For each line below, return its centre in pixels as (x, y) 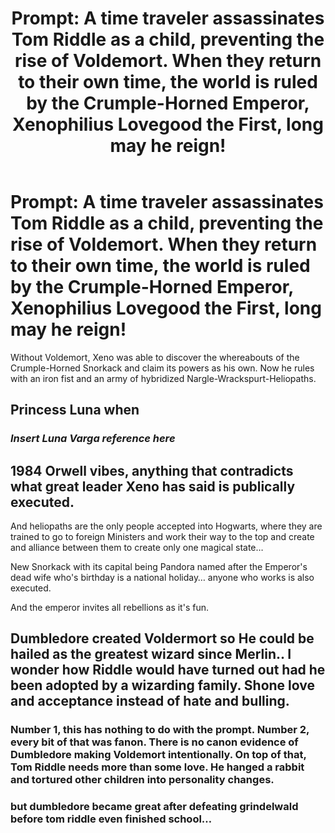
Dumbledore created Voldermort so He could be (162, 638)
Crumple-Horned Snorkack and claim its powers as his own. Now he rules (162, 368)
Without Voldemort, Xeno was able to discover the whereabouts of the (155, 357)
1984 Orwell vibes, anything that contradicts (152, 470)
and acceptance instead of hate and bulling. (150, 701)
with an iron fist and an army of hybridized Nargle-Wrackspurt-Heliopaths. (163, 378)
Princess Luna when (75, 410)
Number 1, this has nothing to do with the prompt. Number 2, (160, 730)
